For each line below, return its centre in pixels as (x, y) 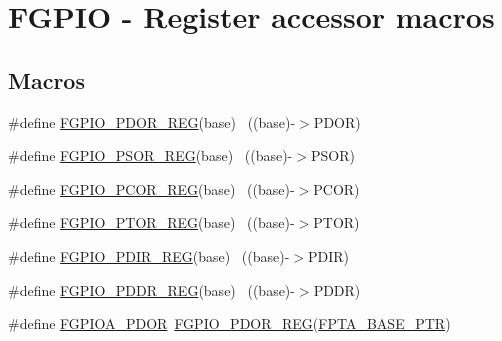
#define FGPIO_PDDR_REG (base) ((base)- (151, 289)
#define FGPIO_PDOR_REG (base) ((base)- (152, 121)
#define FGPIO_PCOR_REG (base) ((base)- (151, 188)
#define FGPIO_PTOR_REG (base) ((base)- (151, 222)
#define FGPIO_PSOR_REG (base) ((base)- (150, 155)
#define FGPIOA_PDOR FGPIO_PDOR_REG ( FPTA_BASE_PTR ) (229, 323)
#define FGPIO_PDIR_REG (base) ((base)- (149, 255)
